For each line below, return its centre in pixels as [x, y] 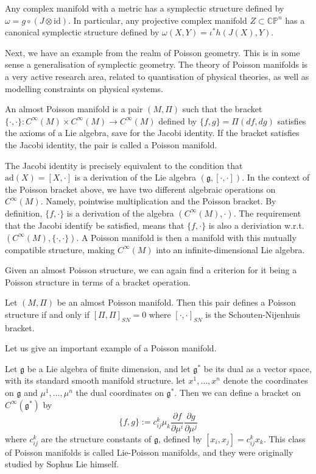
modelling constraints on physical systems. [84, 88]
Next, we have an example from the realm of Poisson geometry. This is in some [153, 52]
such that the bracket [222, 109]
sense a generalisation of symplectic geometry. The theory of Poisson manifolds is [156, 64]
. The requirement [267, 213]
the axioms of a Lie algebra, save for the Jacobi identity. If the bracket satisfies [152, 133]
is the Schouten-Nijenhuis [253, 314]
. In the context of [276, 177]
